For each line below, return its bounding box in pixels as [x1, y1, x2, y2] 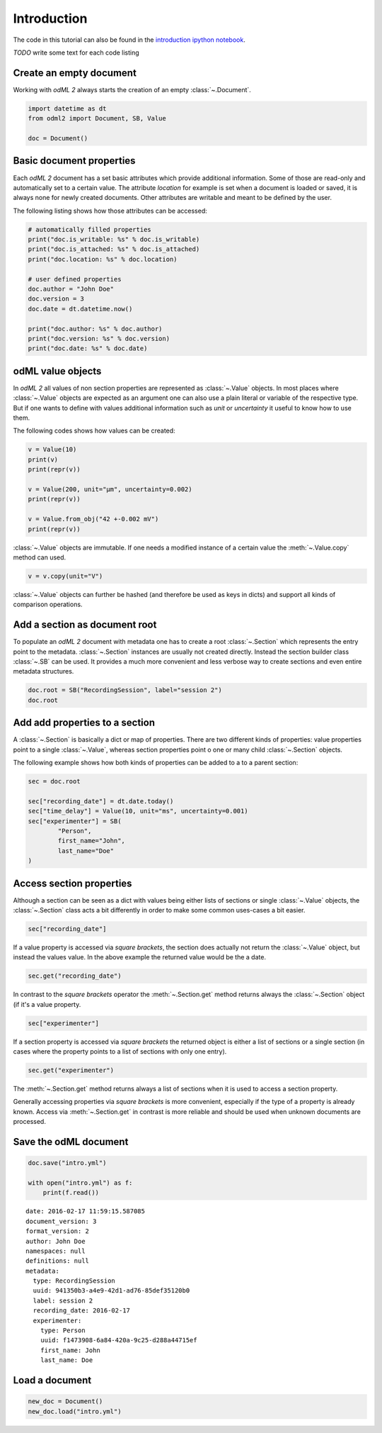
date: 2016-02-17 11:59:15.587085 [25, 1208, 145, 1215]
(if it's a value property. [13, 1000, 81, 1008]
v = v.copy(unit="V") [28, 571, 103, 580]
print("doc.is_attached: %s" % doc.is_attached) [28, 245, 200, 253]
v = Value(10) [28, 445, 77, 454]
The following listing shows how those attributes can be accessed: [13, 206, 208, 215]
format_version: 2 [25, 1227, 90, 1235]
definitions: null [25, 1257, 90, 1265]
